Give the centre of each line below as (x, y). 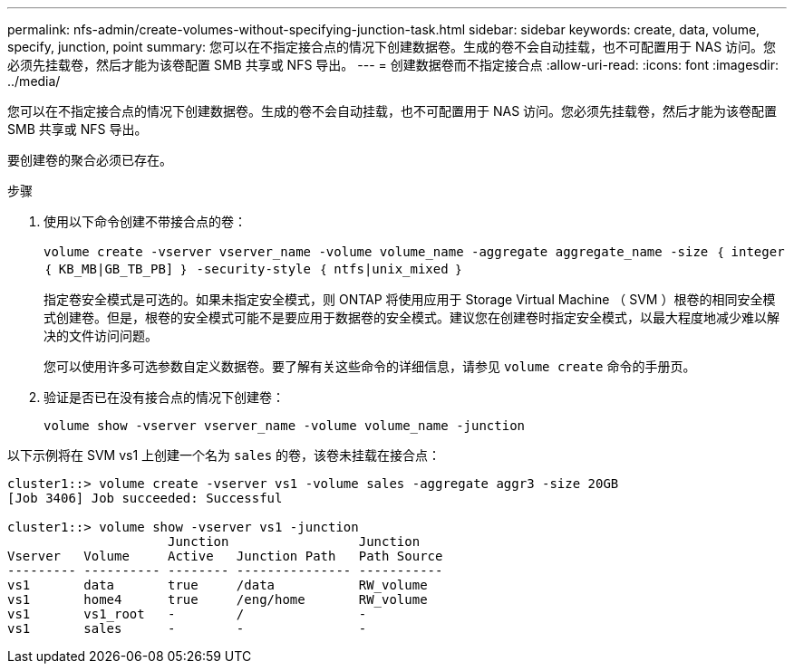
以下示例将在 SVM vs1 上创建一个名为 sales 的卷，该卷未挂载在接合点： (224, 455)
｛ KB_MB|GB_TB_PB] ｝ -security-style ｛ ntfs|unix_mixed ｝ (254, 269)
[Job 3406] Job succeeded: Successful (145, 498)
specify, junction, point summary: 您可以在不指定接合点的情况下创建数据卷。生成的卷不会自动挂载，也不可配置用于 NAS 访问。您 (392, 47)
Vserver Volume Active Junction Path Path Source (225, 556)
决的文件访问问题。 (101, 335)
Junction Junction (294, 542)
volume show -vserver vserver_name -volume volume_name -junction (285, 426)
